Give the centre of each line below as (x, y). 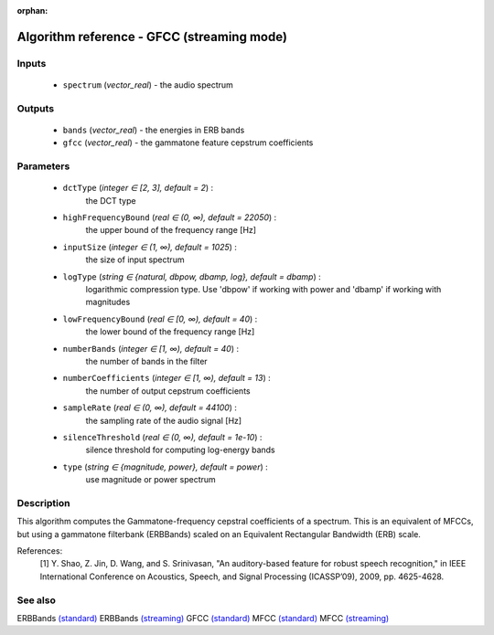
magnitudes (108, 302)
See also (37, 600)
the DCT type (111, 200)
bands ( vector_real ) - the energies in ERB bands (154, 130)
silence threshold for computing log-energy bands (181, 450)
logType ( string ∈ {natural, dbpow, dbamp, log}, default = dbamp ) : (192, 276)
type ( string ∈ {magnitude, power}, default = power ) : (166, 467)
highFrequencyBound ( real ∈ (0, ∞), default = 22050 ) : (170, 217)
